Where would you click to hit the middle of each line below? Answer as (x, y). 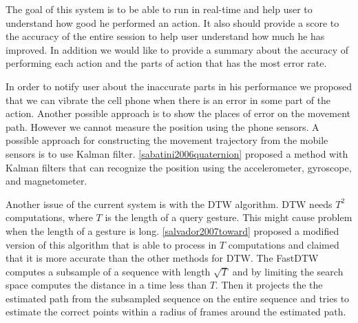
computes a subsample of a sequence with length (108, 271)
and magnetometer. (46, 181)
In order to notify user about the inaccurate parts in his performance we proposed (179, 86)
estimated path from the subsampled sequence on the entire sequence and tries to (178, 298)
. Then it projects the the (269, 285)
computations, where (49, 217)
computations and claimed (284, 244)
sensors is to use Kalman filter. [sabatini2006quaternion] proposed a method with (177, 153)
